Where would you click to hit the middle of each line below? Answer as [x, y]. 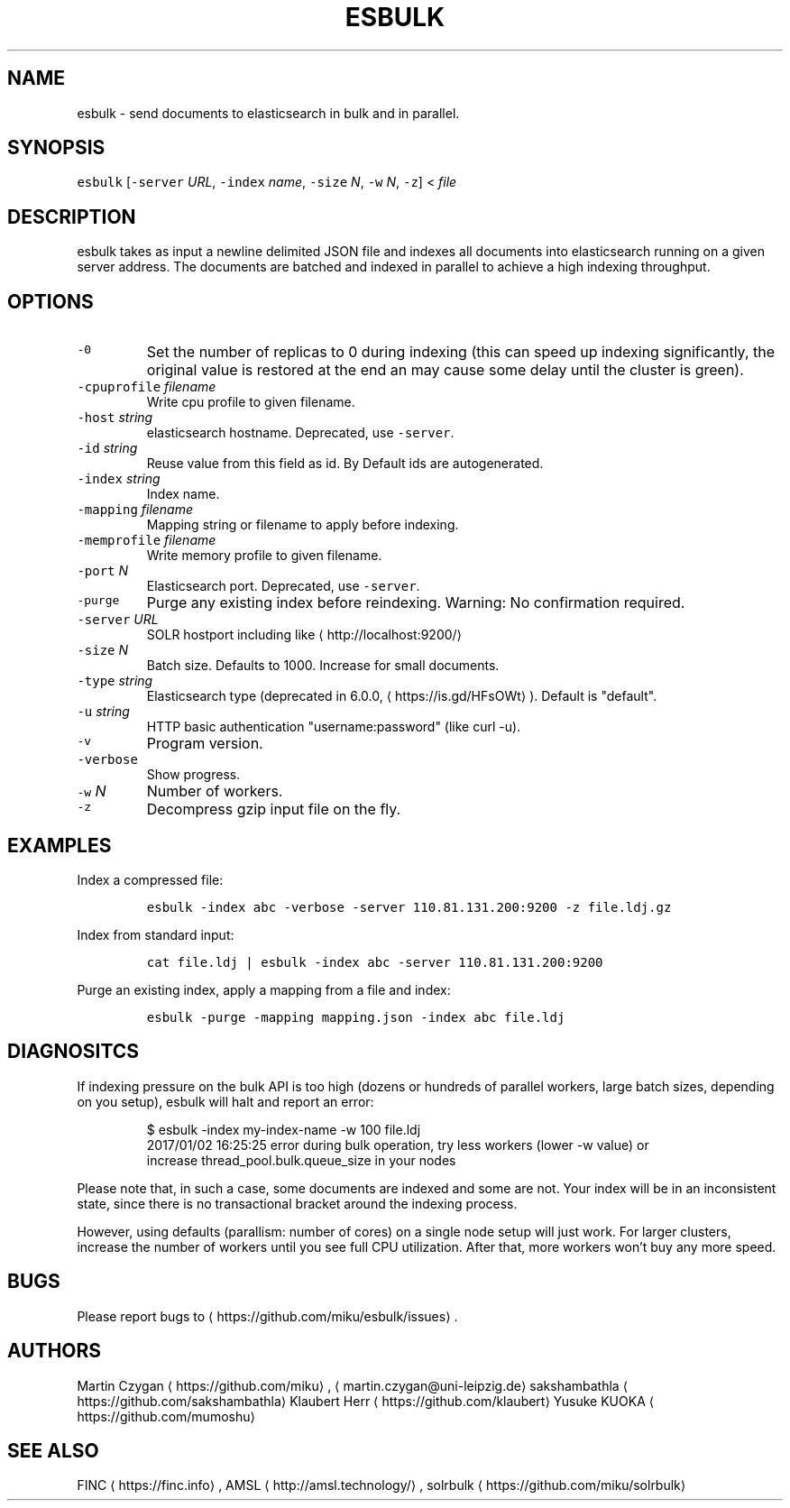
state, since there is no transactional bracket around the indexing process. [297, 1203]
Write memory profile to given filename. [264, 556]
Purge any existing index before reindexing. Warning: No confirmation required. [416, 603]
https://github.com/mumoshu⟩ [166, 1416]
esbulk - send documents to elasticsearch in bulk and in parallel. [268, 113]
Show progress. [193, 775]
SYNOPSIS [56, 148]
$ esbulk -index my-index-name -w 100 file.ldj [284, 1129]
